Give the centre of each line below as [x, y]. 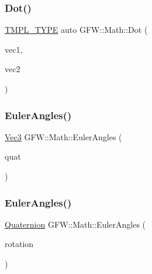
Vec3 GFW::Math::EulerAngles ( [63, 136]
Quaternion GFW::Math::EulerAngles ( [75, 224]
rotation [19, 244]
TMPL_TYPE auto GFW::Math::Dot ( [76, 30]
